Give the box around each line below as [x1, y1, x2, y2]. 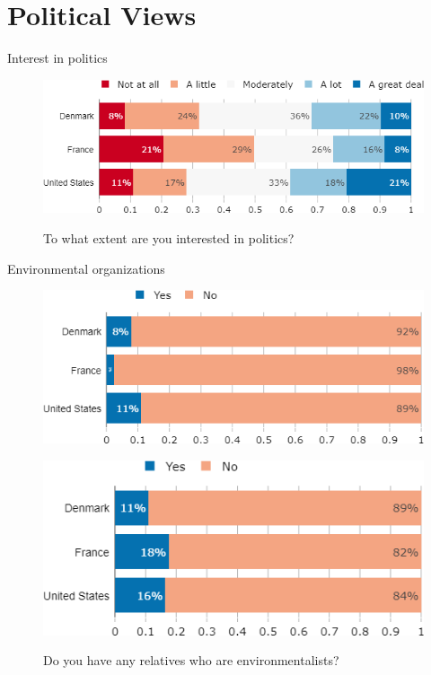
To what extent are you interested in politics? [43, 229, 295, 248]
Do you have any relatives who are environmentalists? [43, 651, 339, 670]
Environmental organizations [7, 259, 165, 277]
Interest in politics [7, 48, 108, 67]
